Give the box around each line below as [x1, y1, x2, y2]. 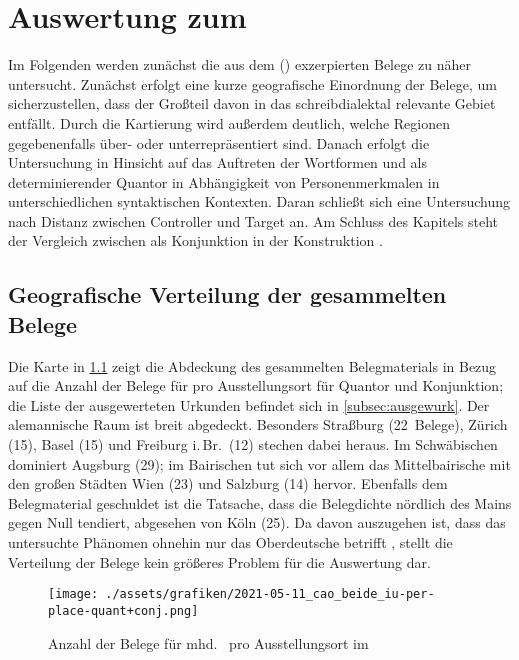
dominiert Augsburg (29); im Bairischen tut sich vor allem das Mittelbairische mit [8, 453, 511, 474]
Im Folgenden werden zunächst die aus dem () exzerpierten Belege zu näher [8, 54, 472, 75]
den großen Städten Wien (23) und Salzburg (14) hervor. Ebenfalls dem [8, 473, 448, 494]
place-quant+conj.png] [48, 603, 199, 618]
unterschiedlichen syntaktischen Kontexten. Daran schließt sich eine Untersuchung [8, 191, 511, 212]
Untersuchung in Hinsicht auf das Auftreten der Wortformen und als [8, 152, 427, 173]
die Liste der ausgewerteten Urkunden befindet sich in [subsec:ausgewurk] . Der [8, 394, 490, 415]
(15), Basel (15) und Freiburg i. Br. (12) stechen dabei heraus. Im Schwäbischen [8, 434, 498, 455]
